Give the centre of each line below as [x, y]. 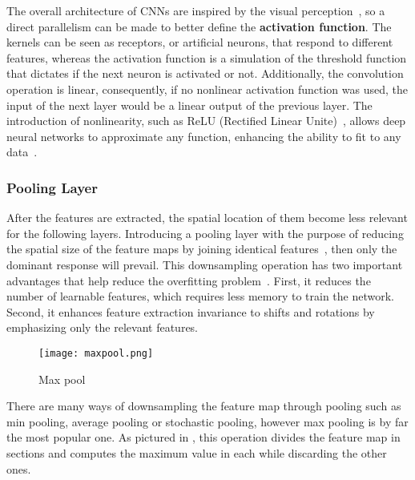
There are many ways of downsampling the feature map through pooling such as [204, 406]
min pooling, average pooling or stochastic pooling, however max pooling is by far [207, 421]
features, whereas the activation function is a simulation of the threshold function [207, 57]
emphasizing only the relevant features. [103, 327]
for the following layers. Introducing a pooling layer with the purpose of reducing [205, 233]
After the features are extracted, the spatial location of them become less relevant [207, 218]
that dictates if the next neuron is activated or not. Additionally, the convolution [205, 73]
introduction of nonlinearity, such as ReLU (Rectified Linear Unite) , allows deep [206, 121]
